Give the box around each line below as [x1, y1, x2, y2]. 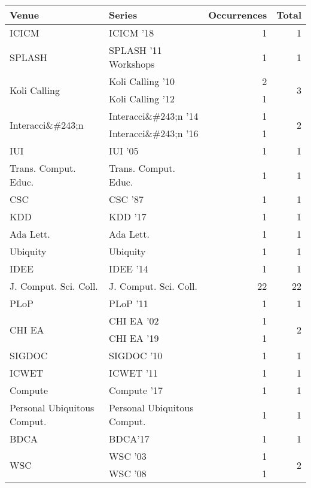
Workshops [109, 57, 155, 71]
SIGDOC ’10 [109, 348, 163, 362]
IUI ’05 [109, 144, 139, 157]
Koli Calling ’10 [109, 74, 175, 88]
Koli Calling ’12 [109, 92, 175, 105]
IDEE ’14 [109, 262, 148, 275]
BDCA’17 [109, 432, 150, 445]
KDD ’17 [109, 210, 147, 223]
